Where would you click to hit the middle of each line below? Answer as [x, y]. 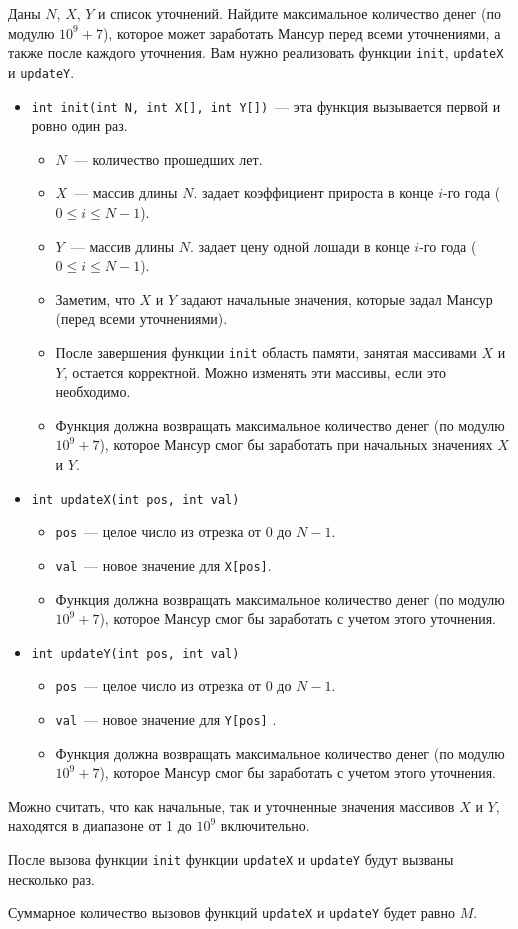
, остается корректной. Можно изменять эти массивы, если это [254, 371]
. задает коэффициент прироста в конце [313, 192]
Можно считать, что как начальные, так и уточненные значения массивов [231, 805]
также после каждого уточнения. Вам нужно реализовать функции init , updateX [256, 52]
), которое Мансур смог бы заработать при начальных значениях [296, 444]
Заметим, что [95, 298]
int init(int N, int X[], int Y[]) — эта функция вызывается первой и [266, 105]
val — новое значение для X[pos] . [163, 564]
